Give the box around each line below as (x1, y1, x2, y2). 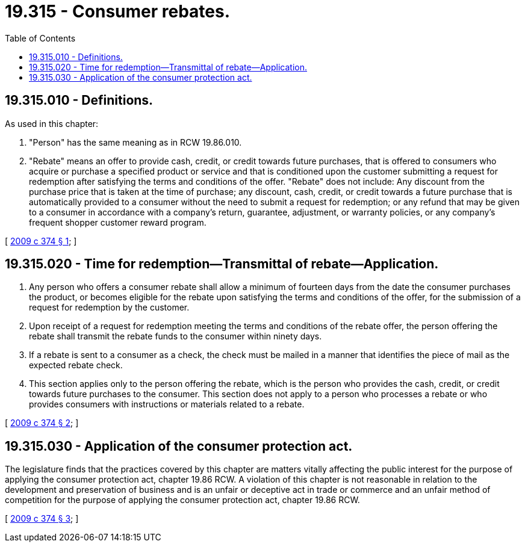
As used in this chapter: (5, 118, 99, 129)
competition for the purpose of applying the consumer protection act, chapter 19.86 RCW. (5, 495, 360, 505)
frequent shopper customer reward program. (29, 217, 207, 227)
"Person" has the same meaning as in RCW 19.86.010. (29, 137, 242, 147)
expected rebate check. (29, 360, 123, 371)
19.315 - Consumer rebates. (5, 1, 231, 22)
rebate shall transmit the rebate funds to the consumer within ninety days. (29, 331, 322, 342)
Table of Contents (5, 32, 76, 43)
